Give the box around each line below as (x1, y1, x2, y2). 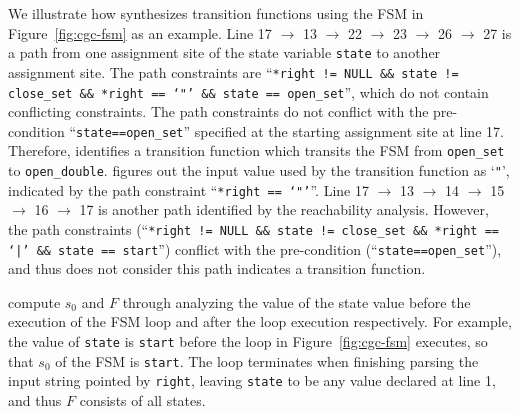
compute (8, 291, 61, 312)
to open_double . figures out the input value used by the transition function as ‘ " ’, (8, 160, 510, 181)
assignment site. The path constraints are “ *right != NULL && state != (8, 61, 459, 82)
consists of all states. (79, 390, 206, 411)
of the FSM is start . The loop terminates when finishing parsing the (55, 350, 479, 371)
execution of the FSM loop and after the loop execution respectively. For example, (8, 311, 512, 332)
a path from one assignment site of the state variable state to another (8, 42, 441, 63)
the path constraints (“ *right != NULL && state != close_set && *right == (8, 218, 499, 239)
